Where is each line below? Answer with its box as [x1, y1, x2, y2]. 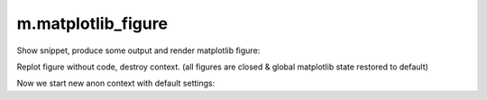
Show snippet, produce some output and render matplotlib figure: [16, 45, 261, 56]
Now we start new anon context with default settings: [16, 77, 216, 89]
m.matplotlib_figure [16, 14, 169, 33]
